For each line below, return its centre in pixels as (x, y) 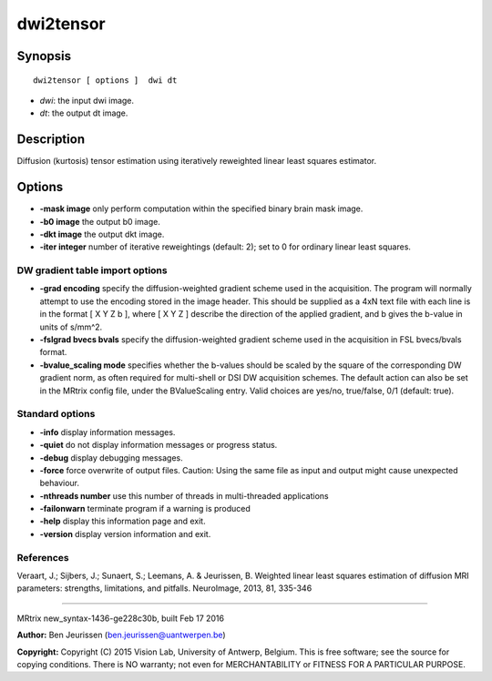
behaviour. (60, 483)
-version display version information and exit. (125, 534)
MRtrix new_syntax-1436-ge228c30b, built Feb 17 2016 (121, 618)
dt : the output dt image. (84, 113)
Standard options (56, 414)
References (43, 557)
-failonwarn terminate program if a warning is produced (145, 509)
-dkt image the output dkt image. (102, 234)
